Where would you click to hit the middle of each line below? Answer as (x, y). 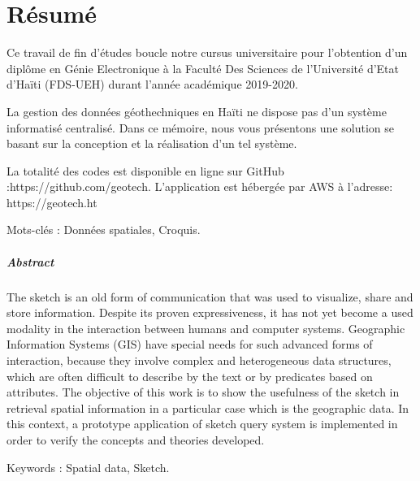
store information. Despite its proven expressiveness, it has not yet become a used (210, 312)
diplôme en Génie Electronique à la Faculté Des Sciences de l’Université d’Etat (203, 68)
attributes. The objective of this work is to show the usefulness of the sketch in (203, 392)
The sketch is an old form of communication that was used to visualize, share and (210, 296)
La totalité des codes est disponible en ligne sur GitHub (145, 170)
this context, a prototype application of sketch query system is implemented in (202, 424)
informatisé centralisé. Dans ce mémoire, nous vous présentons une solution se (200, 127)
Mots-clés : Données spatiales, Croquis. (104, 230)
